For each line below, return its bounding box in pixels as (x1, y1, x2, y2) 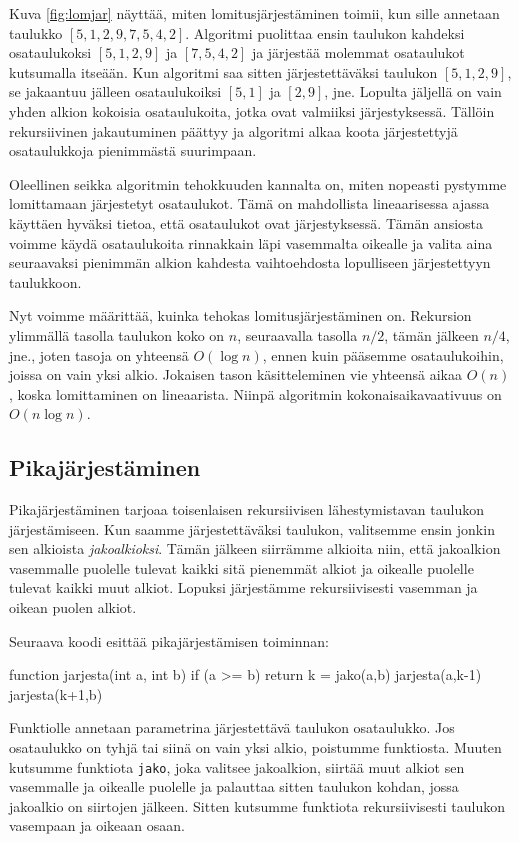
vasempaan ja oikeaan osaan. (9, 815, 185, 836)
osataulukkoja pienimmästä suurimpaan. (9, 140, 257, 161)
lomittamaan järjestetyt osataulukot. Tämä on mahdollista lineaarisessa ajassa (9, 193, 490, 214)
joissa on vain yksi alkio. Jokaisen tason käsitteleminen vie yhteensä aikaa (9, 364, 462, 385)
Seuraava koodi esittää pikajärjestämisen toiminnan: (9, 630, 330, 651)
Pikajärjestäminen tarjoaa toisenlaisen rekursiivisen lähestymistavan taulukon (9, 499, 484, 520)
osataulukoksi (9, 42, 92, 63)
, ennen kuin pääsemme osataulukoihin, (262, 344, 504, 365)
